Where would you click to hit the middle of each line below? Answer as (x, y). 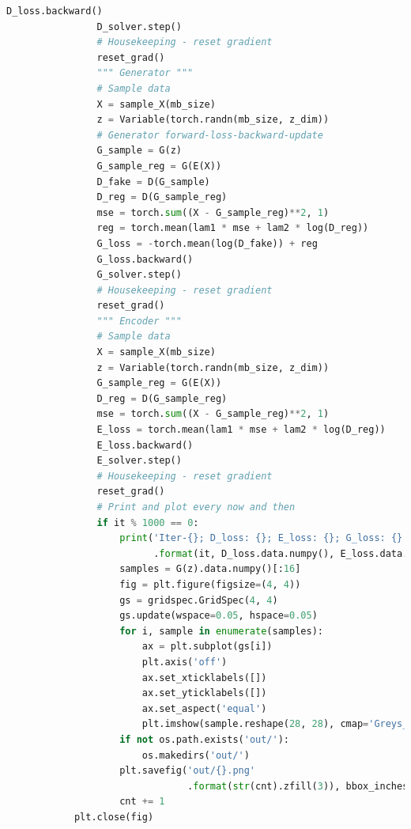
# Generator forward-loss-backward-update (210, 135)
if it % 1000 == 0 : (148, 522)
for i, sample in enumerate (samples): (221, 631)
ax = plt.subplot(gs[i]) (207, 647)
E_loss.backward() (145, 445)
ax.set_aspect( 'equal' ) (204, 708)
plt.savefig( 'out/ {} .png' (188, 771)
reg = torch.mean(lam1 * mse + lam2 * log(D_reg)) (233, 228)
